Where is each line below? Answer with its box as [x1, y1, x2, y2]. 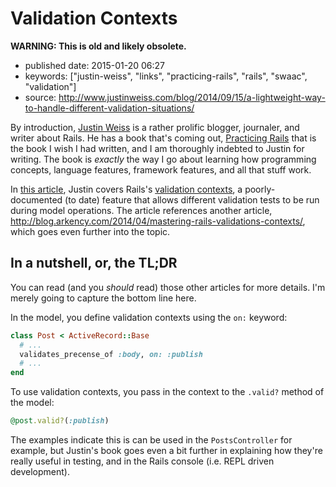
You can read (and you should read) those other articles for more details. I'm [10, 281, 326, 293]
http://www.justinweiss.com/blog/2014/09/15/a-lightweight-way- [58, 91, 326, 103]
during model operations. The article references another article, [10, 204, 273, 216]
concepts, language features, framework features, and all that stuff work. [10, 163, 312, 176]
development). [10, 466, 70, 477]
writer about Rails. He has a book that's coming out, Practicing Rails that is [10, 132, 317, 144]
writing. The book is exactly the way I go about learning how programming [10, 153, 317, 165]
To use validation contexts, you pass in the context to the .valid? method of [10, 386, 325, 398]
